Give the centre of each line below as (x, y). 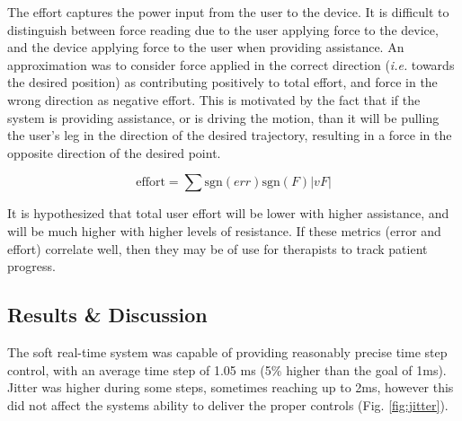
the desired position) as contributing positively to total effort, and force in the (222, 82)
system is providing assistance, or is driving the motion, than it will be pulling (223, 117)
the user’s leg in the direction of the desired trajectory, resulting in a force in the (230, 135)
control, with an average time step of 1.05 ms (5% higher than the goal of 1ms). (227, 369)
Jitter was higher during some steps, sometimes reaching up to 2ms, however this (231, 387)
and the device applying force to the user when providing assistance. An (206, 47)
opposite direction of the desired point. (114, 152)
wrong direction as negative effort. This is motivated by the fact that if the (214, 99)
